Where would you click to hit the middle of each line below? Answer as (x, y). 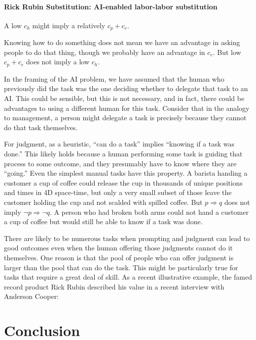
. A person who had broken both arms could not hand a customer (149, 212)
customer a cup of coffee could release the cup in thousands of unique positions (123, 182)
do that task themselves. (41, 127)
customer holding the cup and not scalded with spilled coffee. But (103, 202)
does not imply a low (58, 62)
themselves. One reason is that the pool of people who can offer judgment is (119, 257)
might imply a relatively (69, 25)
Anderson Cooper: (32, 296)
